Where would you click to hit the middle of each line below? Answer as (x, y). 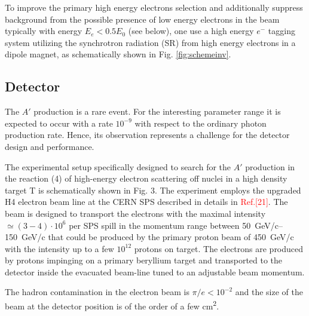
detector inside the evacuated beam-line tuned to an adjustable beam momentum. (155, 271)
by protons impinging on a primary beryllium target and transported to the (144, 260)
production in (270, 166)
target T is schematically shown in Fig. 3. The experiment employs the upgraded (153, 190)
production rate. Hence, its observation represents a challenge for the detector (147, 135)
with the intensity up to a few (59, 248)
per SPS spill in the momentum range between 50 (160, 225)
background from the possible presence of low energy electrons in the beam (142, 19)
